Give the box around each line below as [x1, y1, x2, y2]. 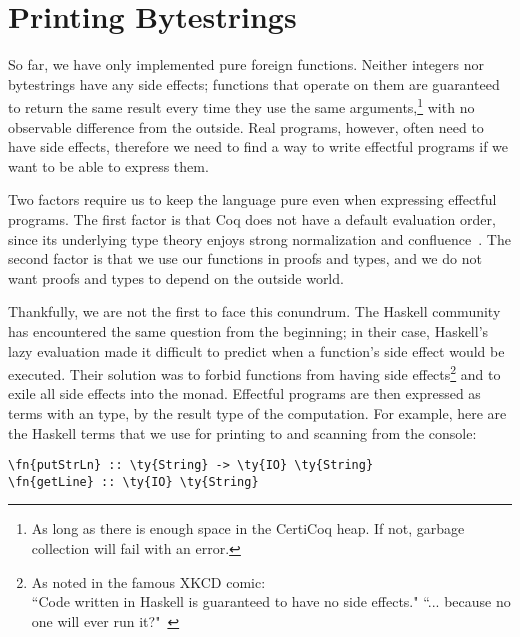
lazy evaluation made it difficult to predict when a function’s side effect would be [8, 340, 505, 361]
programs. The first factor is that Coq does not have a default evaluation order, [8, 208, 496, 229]
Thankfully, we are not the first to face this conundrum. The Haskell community [8, 301, 501, 322]
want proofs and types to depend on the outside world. [8, 267, 344, 288]
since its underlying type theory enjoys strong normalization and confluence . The [8, 228, 511, 249]
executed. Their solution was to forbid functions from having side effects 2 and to [8, 361, 501, 384]
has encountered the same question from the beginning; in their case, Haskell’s [8, 320, 489, 341]
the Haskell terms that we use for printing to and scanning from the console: [8, 422, 477, 443]
